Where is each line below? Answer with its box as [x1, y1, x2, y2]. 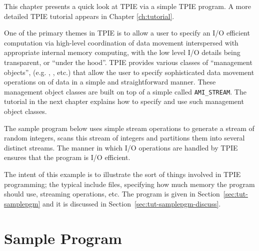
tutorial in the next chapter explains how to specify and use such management [4, 96, 244, 106]
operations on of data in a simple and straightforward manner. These [4, 76, 216, 87]
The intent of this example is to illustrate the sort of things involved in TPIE [4, 168, 241, 179]
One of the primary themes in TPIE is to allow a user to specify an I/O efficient [4, 27, 250, 38]
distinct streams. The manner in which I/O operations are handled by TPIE [4, 142, 238, 152]
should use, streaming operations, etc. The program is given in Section [4, 188, 220, 199]
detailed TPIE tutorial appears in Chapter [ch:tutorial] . [4, 10, 174, 21]
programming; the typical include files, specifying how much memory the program [4, 178, 255, 189]
